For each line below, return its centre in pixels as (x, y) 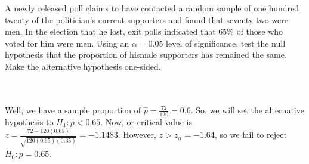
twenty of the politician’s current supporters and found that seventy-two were (146, 19)
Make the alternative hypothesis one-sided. (83, 66)
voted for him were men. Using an (67, 43)
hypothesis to (29, 121)
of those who (260, 31)
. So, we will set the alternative (247, 109)
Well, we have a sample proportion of (73, 109)
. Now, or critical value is (146, 121)
